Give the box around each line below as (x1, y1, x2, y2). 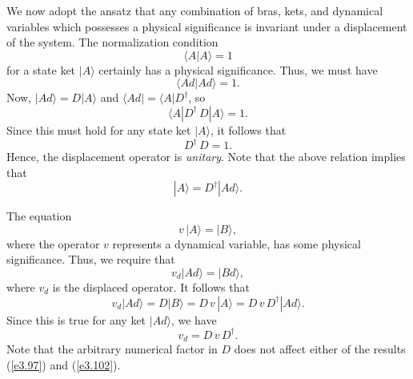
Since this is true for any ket (6, 311, 146, 328)
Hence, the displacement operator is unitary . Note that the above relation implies (6, 148, 406, 165)
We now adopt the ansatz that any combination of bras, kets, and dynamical (6, 2, 383, 18)
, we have (170, 311, 217, 328)
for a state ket (6, 61, 76, 78)
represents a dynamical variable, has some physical (112, 235, 361, 252)
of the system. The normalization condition (6, 34, 219, 50)
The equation (6, 208, 72, 224)
